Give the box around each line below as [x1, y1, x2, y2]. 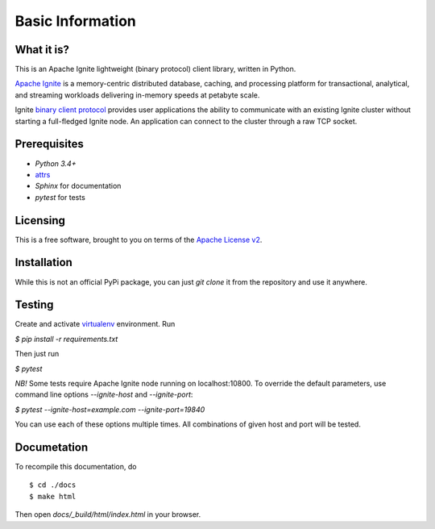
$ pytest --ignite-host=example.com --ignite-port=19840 [14, 404, 205, 414]
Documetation [14, 440, 89, 454]
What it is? [14, 43, 70, 56]
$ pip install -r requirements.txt [14, 334, 118, 344]
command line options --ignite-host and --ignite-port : [14, 389, 193, 399]
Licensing [14, 214, 66, 227]
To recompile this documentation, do [14, 462, 137, 472]
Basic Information [14, 12, 137, 30]
